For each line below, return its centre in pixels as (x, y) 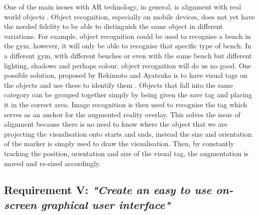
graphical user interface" (106, 204)
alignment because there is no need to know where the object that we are (116, 124)
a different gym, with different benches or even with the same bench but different (128, 55)
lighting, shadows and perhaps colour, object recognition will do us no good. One (128, 65)
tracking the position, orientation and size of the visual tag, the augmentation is (126, 153)
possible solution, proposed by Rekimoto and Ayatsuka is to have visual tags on (126, 75)
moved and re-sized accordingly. (53, 163)
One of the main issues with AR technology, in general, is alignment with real (123, 6)
